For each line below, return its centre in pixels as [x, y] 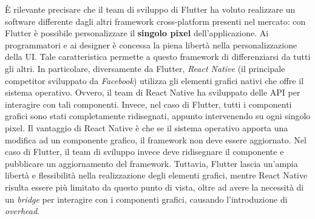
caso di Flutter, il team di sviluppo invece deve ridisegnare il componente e [144, 152]
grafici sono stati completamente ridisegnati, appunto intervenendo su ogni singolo [158, 116]
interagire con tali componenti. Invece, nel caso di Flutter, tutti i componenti [148, 104]
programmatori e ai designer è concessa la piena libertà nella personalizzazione [151, 44]
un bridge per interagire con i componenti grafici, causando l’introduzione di [146, 199]
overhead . [22, 211]
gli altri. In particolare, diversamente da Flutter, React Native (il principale [145, 68]
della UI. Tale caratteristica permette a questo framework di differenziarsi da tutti [158, 57]
